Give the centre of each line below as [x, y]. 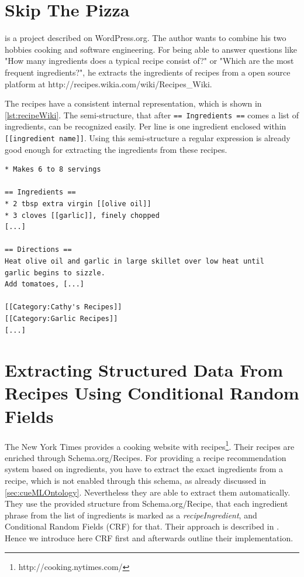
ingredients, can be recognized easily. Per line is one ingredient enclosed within [146, 126]
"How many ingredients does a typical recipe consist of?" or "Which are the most [149, 61]
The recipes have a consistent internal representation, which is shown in [133, 103]
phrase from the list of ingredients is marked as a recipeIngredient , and [131, 515]
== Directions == [38, 250]
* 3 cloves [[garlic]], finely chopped [82, 215]
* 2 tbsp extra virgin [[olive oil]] [78, 204]
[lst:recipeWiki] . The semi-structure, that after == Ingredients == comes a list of [152, 115]
